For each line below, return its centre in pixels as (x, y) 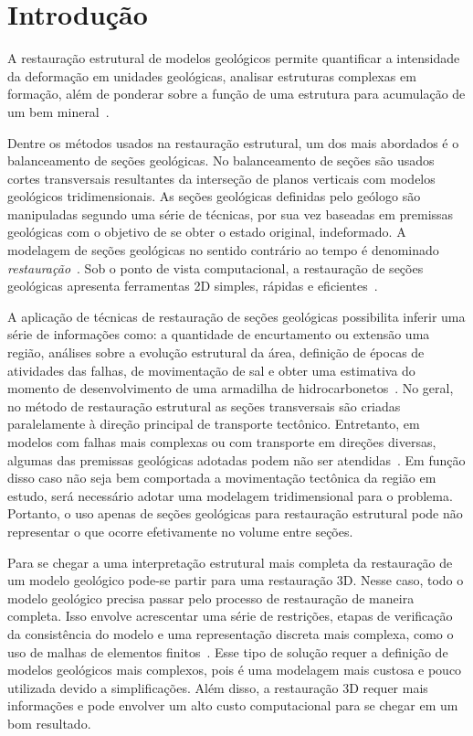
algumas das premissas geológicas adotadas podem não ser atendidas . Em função (236, 459)
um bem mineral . (58, 111)
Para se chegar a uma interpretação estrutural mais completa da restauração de (230, 562)
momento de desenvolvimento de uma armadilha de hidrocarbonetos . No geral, (231, 388)
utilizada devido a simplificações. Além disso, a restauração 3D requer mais (218, 687)
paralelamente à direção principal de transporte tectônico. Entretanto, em (214, 424)
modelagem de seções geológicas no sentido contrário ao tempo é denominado (223, 250)
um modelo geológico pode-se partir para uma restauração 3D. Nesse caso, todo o (236, 580)
